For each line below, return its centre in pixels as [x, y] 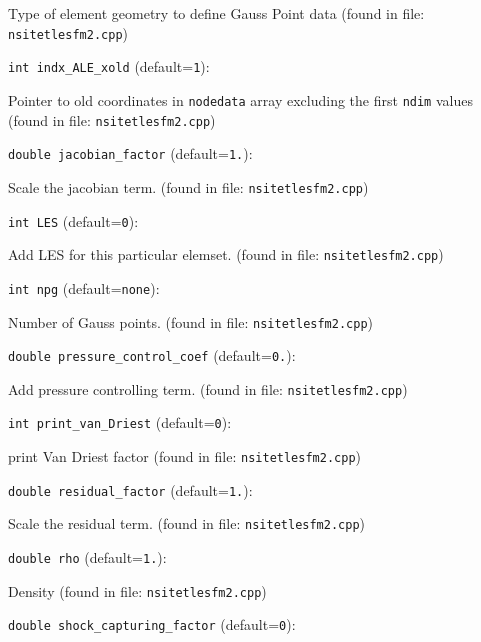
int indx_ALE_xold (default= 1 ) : [109, 66]
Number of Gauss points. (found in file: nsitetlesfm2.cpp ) [191, 321]
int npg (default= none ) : [84, 287]
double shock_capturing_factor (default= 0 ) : [152, 624]
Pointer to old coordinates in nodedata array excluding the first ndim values [240, 99]
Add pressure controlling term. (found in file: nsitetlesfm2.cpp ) [208, 388]
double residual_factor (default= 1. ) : [130, 489]
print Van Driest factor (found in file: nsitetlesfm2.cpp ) [184, 456]
